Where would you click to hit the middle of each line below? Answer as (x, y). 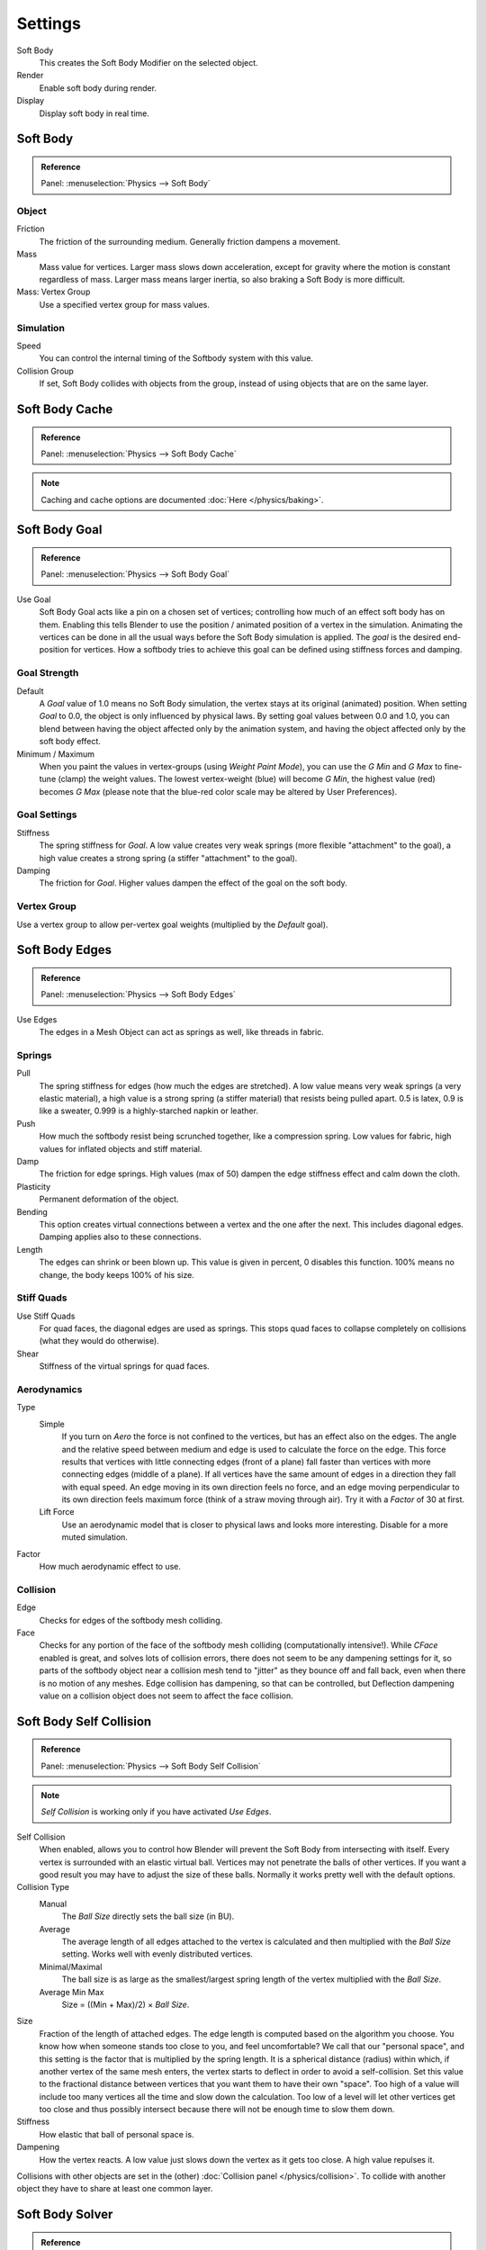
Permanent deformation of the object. (109, 1199)
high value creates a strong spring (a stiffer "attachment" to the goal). (168, 858)
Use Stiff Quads (46, 1316)
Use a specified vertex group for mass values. (125, 304)
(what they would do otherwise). (99, 1341)
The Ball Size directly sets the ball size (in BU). (148, 1916)
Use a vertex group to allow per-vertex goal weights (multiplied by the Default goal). (172, 924)
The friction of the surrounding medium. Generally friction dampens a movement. (190, 241)
